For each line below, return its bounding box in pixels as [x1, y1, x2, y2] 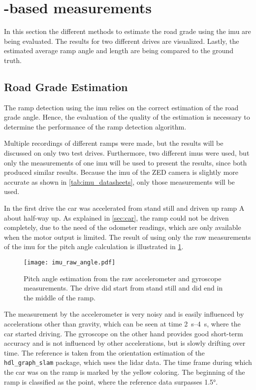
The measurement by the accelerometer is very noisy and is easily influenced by [4, 309, 244, 319]
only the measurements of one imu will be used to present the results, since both [4, 157, 247, 167]
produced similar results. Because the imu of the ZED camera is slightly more [4, 167, 239, 177]
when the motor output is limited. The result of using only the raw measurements [4, 231, 251, 242]
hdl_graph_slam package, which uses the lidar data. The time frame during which [4, 357, 252, 367]
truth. [4, 55, 22, 65]
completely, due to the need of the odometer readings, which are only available [4, 222, 241, 232]
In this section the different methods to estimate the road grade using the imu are [4, 26, 251, 36]
